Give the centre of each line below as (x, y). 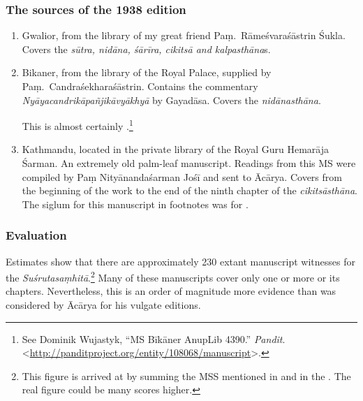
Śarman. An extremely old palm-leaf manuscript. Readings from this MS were (189, 163)
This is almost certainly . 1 (77, 125)
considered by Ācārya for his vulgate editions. (103, 305)
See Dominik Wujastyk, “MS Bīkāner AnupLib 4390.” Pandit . (154, 338)
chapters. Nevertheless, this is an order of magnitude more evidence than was (171, 291)
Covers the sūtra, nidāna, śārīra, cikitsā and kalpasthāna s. (146, 49)
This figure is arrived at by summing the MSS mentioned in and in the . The (186, 376)
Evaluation (36, 235)
